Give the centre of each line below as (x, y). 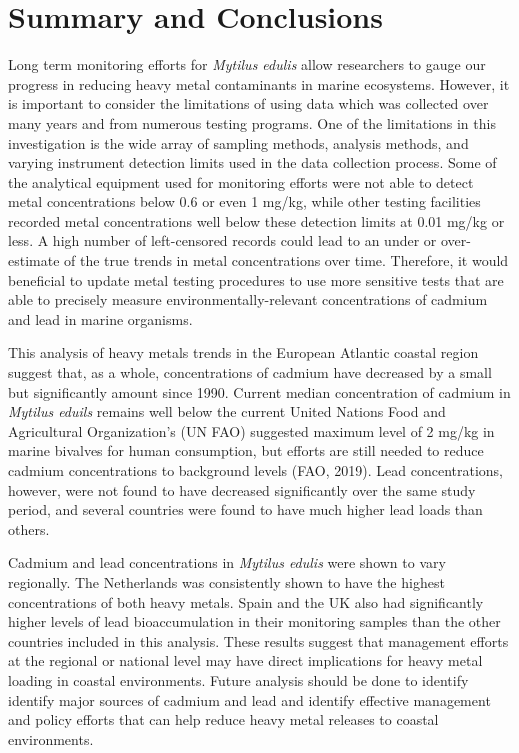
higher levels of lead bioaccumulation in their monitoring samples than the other (254, 621)
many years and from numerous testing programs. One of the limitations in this (252, 122)
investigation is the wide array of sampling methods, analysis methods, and (238, 142)
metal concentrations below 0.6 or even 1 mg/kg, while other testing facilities (244, 201)
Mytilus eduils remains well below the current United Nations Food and (227, 411)
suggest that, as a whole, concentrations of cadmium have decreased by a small (250, 372)
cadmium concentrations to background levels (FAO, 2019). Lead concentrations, (256, 470)
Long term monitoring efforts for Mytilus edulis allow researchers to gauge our (247, 64)
